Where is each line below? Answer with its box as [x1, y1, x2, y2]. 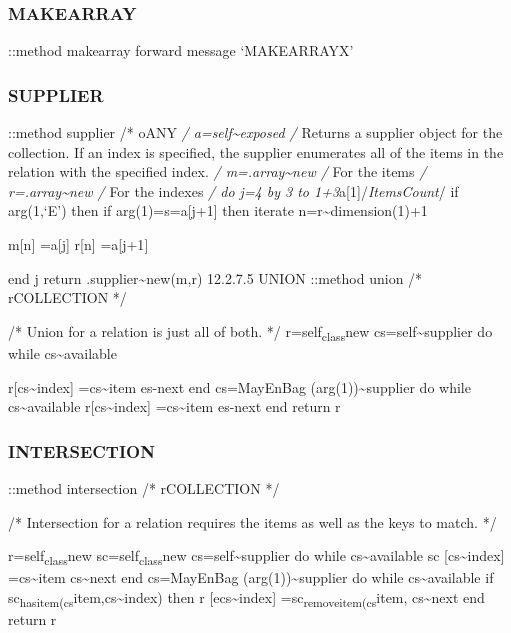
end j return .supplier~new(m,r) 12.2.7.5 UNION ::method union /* [8, 267, 423, 288]
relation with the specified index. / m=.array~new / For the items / [8, 161, 427, 182]
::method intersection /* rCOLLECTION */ [8, 477, 280, 498]
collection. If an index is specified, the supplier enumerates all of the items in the [8, 141, 504, 162]
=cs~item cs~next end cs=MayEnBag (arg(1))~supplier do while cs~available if [8, 567, 494, 588]
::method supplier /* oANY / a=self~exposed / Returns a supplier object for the [8, 122, 503, 143]
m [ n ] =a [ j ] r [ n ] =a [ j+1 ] [8, 234, 149, 254]
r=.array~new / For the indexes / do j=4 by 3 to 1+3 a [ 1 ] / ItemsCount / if [8, 180, 459, 201]
